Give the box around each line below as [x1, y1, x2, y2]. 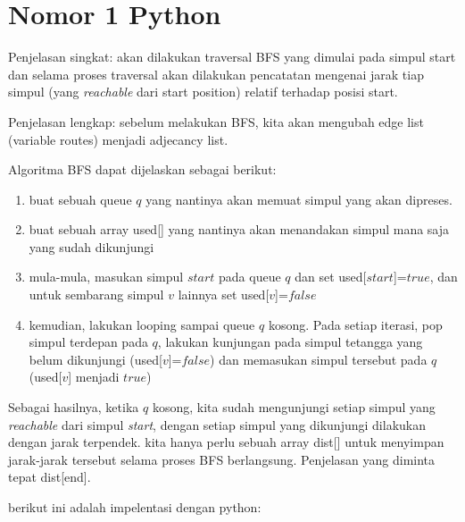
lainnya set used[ [178, 285, 270, 304]
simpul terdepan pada [29, 333, 148, 351]
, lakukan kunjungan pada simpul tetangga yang [157, 333, 423, 351]
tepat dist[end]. [8, 467, 91, 486]
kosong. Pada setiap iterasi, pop [268, 315, 443, 333]
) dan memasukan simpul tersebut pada [210, 349, 428, 368]
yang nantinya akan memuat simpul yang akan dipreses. [145, 189, 453, 208]
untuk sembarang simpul [29, 285, 164, 304]
